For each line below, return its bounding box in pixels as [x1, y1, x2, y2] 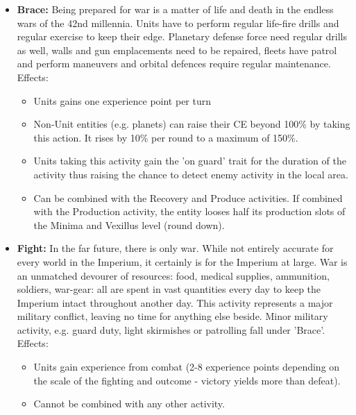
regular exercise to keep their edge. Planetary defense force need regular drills [17, 29, 347, 44]
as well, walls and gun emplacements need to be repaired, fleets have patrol [17, 42, 337, 57]
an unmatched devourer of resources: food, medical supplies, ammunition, [17, 268, 330, 282]
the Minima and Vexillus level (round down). [33, 217, 225, 232]
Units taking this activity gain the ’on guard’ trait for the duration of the [33, 153, 346, 168]
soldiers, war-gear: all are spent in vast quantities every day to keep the [17, 282, 321, 296]
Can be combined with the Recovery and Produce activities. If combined [33, 190, 343, 205]
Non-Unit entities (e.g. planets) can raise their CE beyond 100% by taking [33, 117, 350, 131]
